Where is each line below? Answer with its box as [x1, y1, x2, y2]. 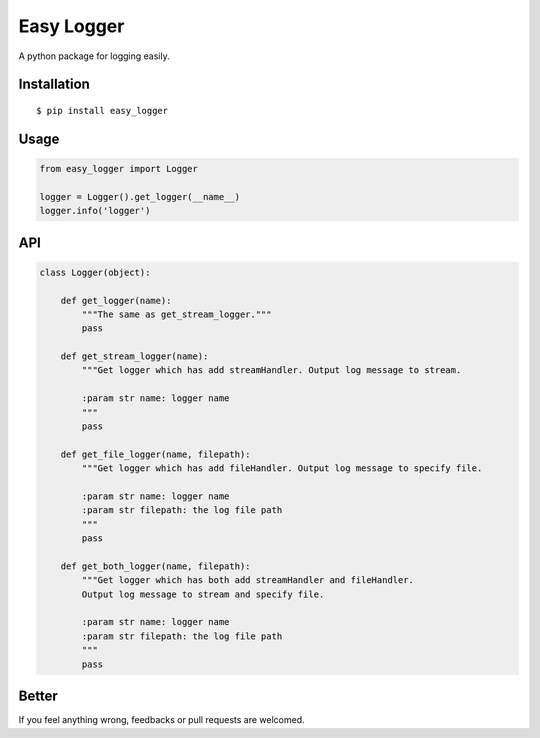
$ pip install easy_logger [36, 105, 169, 116]
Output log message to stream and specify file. [81, 588, 325, 600]
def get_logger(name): [60, 295, 172, 306]
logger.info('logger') [39, 205, 151, 217]
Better [18, 688, 59, 705]
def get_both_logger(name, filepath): [60, 560, 251, 572]
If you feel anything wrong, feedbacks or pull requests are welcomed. [18, 714, 305, 726]
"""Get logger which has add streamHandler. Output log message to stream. [81, 365, 462, 376]
